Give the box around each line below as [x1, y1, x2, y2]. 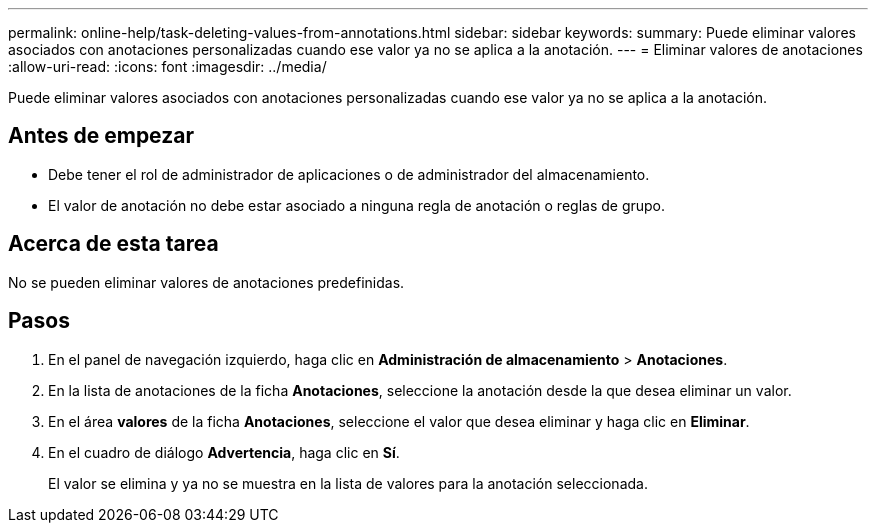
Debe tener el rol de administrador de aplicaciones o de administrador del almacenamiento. [48, 165, 650, 183]
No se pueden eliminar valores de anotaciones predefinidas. [8, 273, 405, 291]
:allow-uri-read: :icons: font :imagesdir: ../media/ [8, 58, 327, 75]
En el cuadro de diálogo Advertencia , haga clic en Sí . [48, 443, 400, 461]
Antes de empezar [8, 123, 194, 149]
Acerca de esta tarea [8, 231, 219, 257]
